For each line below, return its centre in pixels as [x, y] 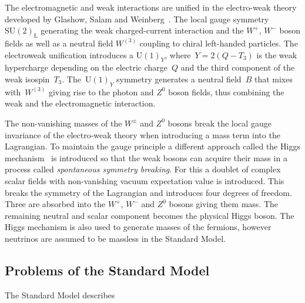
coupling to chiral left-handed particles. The [219, 43]
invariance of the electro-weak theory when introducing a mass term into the [143, 134]
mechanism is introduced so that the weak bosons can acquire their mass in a [146, 157]
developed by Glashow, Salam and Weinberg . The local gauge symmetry [137, 19]
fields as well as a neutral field [59, 43]
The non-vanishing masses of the [63, 123]
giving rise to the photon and [101, 91]
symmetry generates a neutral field [179, 79]
